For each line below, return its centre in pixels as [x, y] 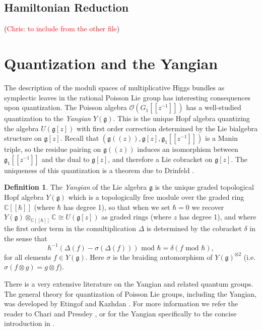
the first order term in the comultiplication [70, 228]
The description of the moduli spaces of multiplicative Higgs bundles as [114, 87]
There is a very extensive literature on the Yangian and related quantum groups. [129, 284]
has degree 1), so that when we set [117, 207]
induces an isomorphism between [188, 149]
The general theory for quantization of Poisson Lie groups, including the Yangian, [130, 293]
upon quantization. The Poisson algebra [65, 107]
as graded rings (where [136, 217]
